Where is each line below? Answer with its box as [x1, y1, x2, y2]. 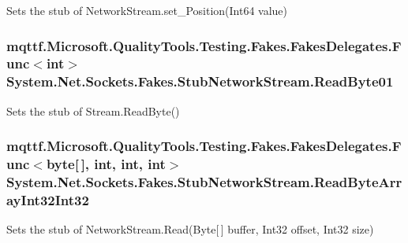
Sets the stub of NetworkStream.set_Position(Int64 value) [6, 2, 288, 18]
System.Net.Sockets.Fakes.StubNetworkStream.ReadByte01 [6, 72, 394, 91]
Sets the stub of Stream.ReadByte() [6, 102, 180, 119]
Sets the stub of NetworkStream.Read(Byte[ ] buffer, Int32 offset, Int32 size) [6, 221, 374, 237]
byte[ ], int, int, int [46, 154, 166, 174]
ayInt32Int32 [6, 190, 89, 209]
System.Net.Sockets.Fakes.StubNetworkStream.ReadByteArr [6, 172, 402, 192]
